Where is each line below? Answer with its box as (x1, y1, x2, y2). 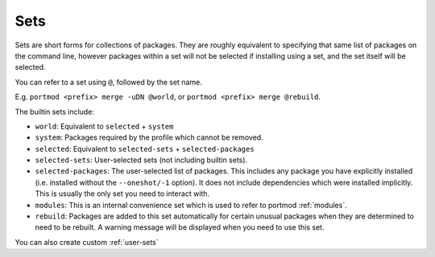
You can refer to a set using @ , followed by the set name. (14, 77, 203, 87)
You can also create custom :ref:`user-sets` (14, 237, 159, 247)
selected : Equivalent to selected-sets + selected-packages (35, 144, 255, 153)
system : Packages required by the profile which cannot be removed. (35, 133, 263, 142)
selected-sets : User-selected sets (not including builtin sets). (35, 155, 248, 165)
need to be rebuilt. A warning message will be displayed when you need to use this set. (35, 222, 325, 232)
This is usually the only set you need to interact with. (35, 189, 209, 198)
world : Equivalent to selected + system (35, 121, 174, 131)
